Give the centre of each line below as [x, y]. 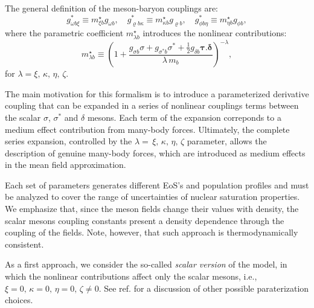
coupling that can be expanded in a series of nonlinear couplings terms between [152, 105]
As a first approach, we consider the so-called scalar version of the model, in [146, 264]
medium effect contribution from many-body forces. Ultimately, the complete [147, 129]
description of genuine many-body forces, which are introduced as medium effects [155, 152]
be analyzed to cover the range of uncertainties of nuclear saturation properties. [152, 197]
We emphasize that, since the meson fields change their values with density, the [152, 209]
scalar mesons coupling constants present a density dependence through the [145, 220]
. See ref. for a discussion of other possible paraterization [204, 288]
